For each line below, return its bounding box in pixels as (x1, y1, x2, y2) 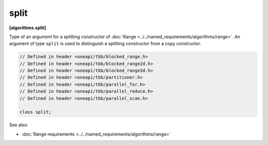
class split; (19, 109, 52, 115)
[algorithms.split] (9, 25, 47, 31)
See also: (9, 122, 28, 128)
